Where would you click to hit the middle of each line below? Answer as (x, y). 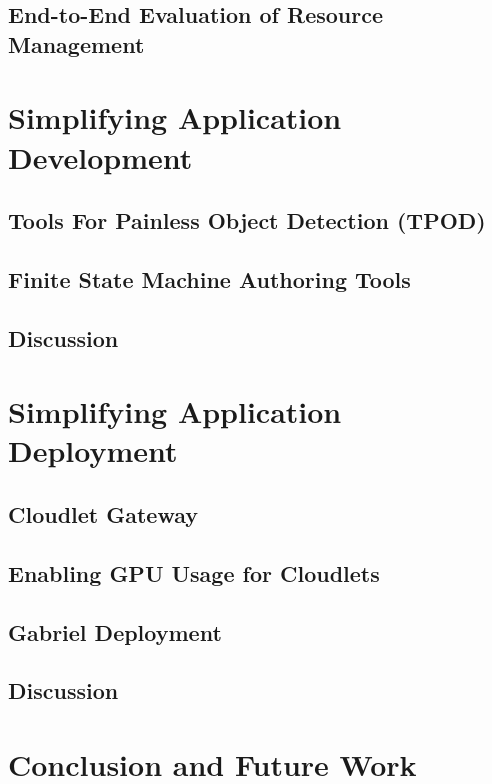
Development (100, 156)
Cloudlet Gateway (103, 514)
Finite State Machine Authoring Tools (209, 278)
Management (76, 43)
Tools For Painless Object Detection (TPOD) (247, 220)
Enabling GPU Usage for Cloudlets (194, 572)
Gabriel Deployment (115, 631)
